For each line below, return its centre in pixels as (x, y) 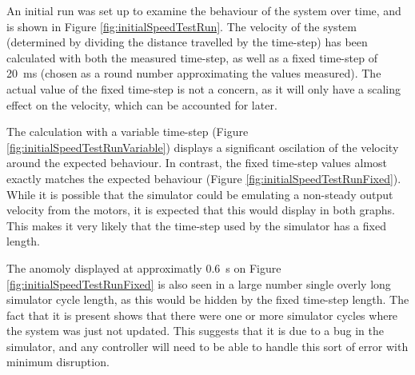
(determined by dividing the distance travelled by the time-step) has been (187, 42)
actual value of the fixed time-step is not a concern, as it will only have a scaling (204, 88)
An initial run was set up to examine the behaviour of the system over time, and (204, 10)
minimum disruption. (58, 362)
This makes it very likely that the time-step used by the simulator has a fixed (196, 225)
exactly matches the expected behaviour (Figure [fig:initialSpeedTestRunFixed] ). (204, 178)
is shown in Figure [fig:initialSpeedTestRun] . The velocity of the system (182, 26)
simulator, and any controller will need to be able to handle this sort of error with (207, 346)
